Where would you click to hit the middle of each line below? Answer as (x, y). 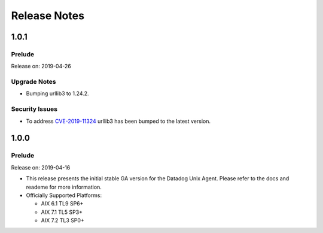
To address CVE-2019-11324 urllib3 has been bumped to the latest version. (118, 121)
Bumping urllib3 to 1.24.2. (57, 93)
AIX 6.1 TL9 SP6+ (62, 204)
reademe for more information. (64, 187)
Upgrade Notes (33, 82)
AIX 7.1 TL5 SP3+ (62, 212)
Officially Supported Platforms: (64, 195)
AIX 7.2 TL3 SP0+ (63, 220)
